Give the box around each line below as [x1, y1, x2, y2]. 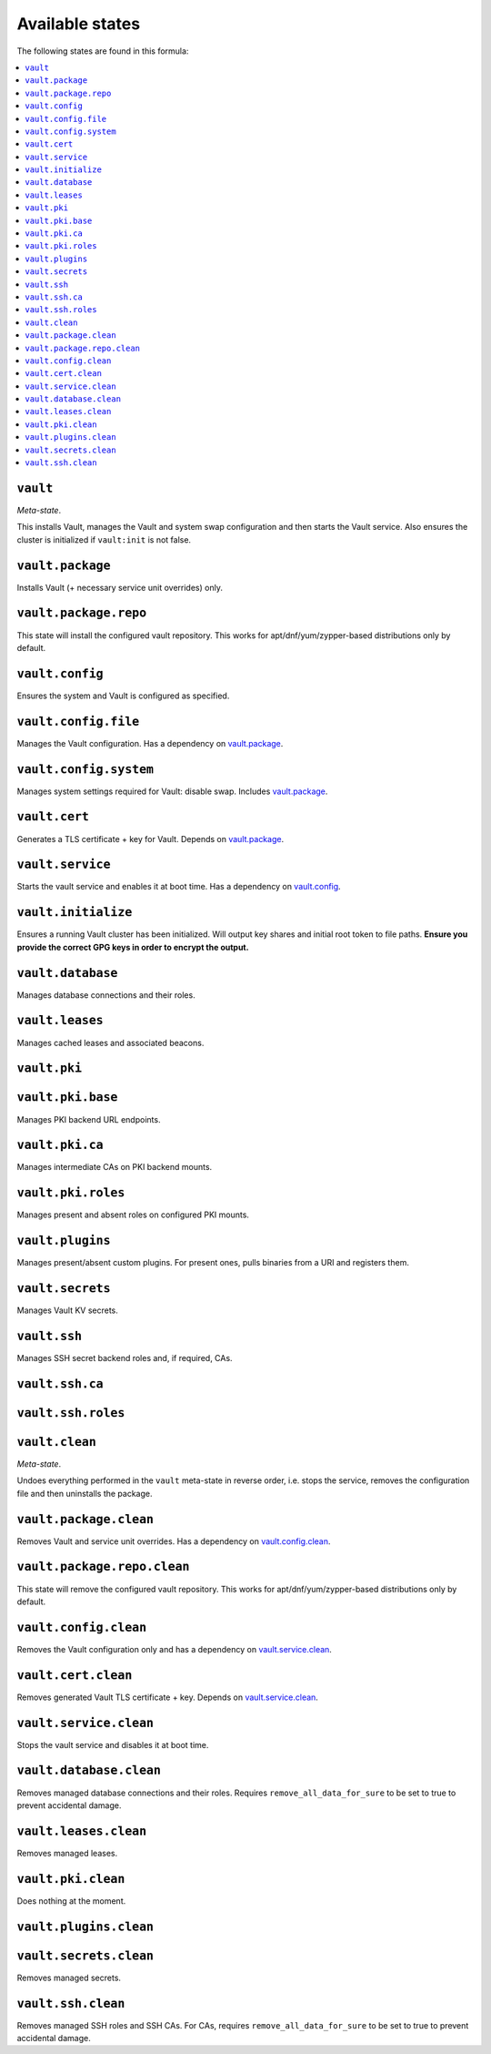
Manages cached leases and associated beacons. [16, 1037, 205, 1048]
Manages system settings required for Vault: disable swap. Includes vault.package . [16, 786, 328, 797]
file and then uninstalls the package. [16, 1488, 154, 1499]
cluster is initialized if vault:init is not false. [16, 534, 191, 545]
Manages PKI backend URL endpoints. [16, 1113, 161, 1124]
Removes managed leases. [16, 1847, 118, 1858]
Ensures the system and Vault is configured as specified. [16, 690, 230, 701]
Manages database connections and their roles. [16, 989, 195, 1001]
